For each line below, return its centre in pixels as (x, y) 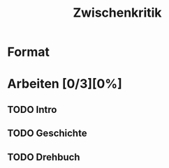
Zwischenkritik (117, 13)
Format (29, 52)
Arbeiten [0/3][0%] (65, 84)
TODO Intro (32, 109)
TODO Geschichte (47, 133)
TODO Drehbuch (44, 157)
